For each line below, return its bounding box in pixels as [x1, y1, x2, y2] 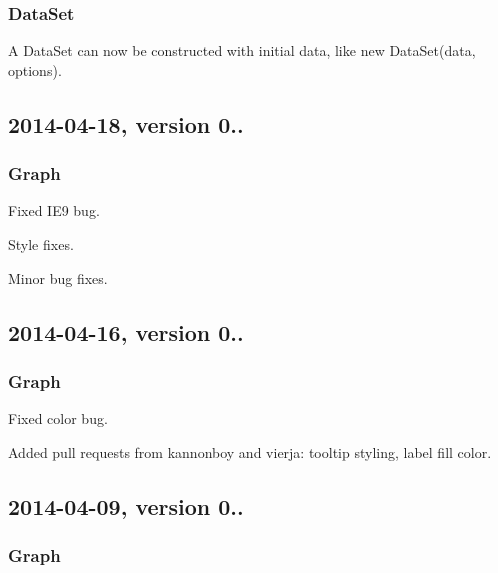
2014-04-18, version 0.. [8, 108, 244, 139]
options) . [8, 59, 62, 80]
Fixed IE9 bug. [8, 200, 100, 221]
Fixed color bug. [8, 408, 108, 429]
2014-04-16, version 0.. [8, 316, 244, 347]
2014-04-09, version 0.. [8, 490, 244, 521]
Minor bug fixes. [8, 267, 108, 288]
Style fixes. [8, 234, 74, 254]
